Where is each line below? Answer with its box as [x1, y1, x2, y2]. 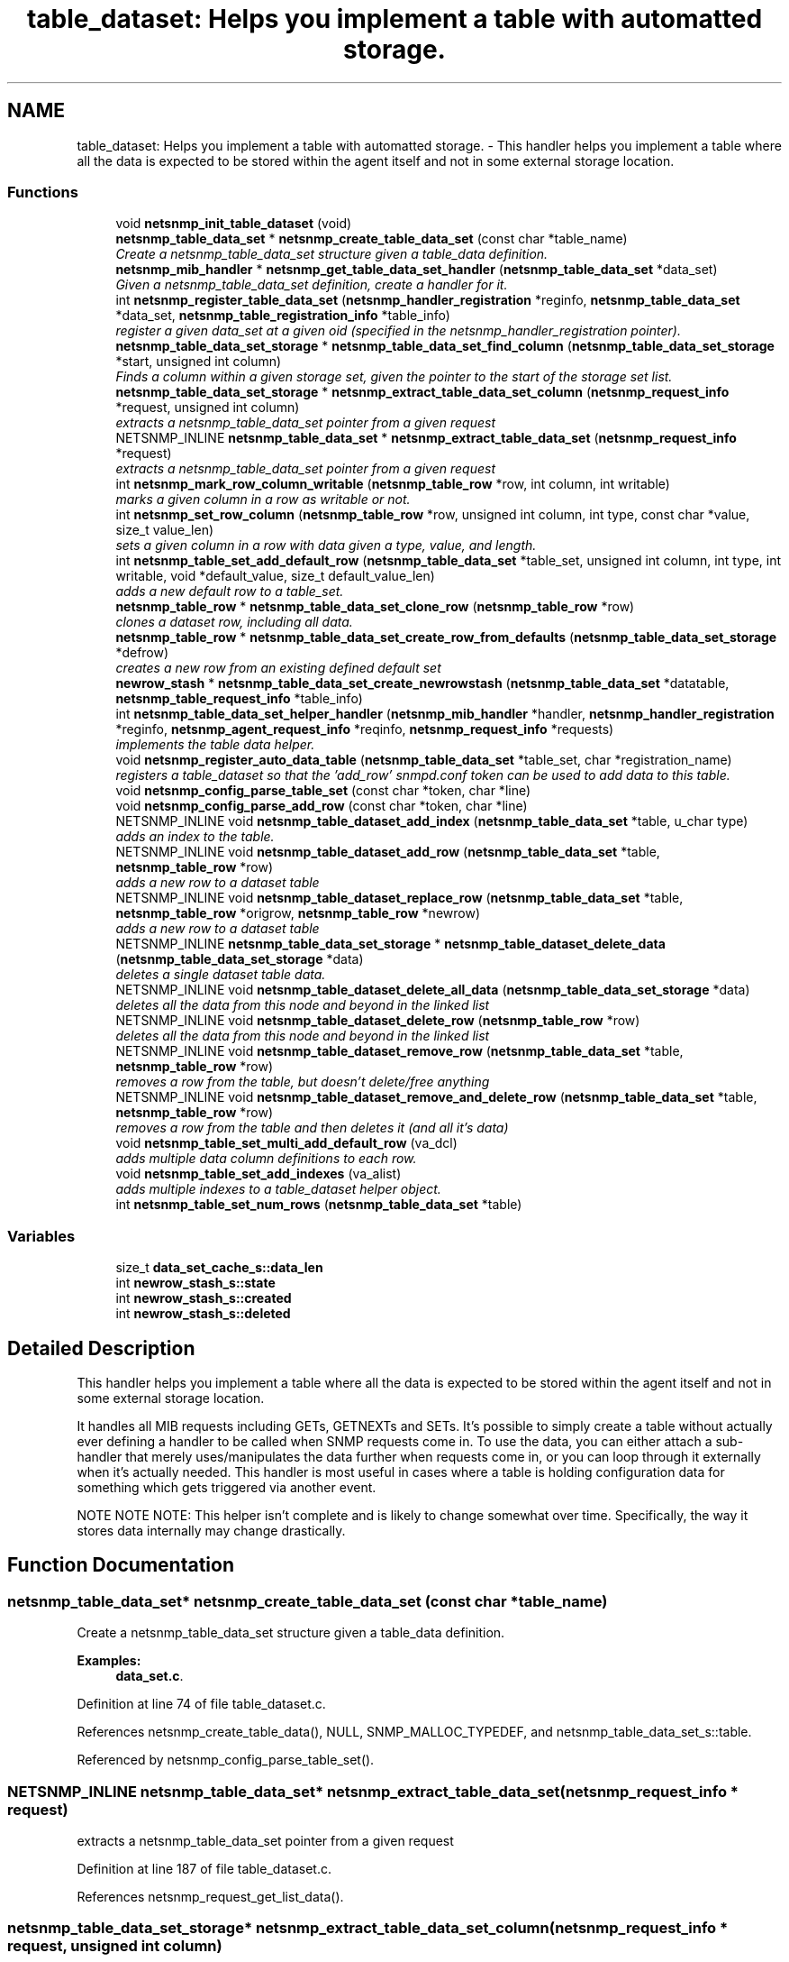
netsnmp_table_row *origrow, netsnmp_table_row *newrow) [115, 905, 481, 921]
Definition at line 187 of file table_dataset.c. [77, 1860, 331, 1876]
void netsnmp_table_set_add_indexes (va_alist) [115, 1166, 402, 1182]
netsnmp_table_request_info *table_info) [115, 691, 363, 707]
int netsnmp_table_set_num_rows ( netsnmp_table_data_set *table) [115, 1196, 522, 1213]
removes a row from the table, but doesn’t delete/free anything [115, 1074, 490, 1090]
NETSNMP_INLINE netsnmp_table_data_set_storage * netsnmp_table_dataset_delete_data [115, 936, 666, 952]
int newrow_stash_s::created [115, 1290, 292, 1306]
